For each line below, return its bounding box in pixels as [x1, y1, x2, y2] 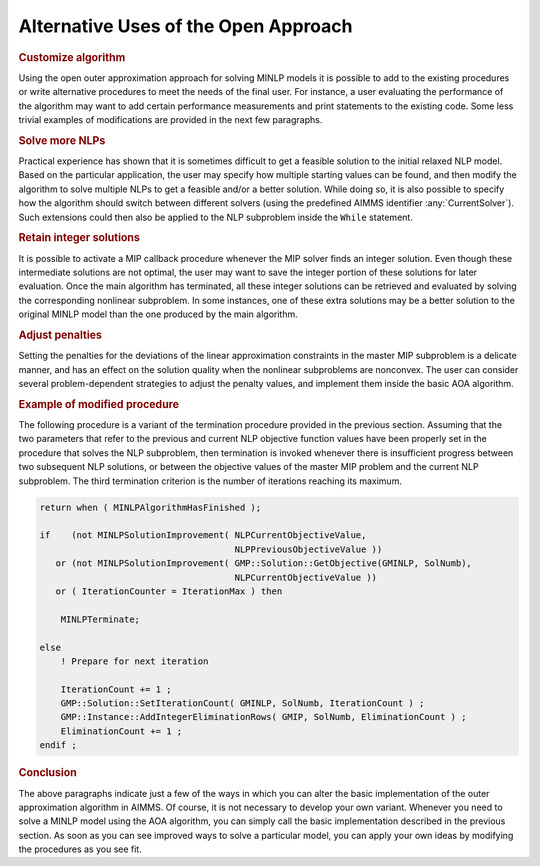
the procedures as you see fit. [18, 843, 142, 855]
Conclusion [18, 766, 77, 780]
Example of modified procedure [18, 397, 180, 411]
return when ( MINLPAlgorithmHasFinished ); [39, 501, 262, 513]
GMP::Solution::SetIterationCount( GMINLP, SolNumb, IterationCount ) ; [60, 698, 425, 709]
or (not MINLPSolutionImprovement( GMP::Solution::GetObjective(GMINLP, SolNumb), [55, 558, 472, 569]
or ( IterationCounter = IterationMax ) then [55, 585, 283, 597]
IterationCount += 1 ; [60, 683, 172, 695]
